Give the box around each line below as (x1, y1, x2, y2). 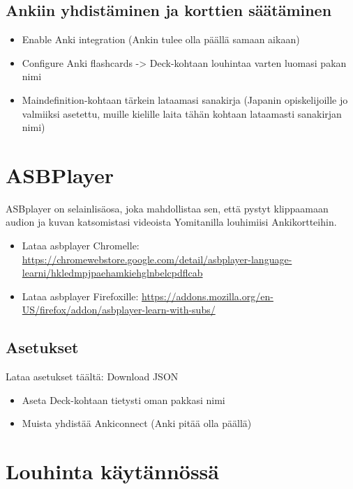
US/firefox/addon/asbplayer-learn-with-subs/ (22, 302, 216, 317)
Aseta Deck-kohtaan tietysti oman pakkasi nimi (22, 392, 225, 407)
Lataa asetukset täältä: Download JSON (6, 369, 179, 384)
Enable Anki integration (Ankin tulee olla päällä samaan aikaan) (22, 32, 300, 47)
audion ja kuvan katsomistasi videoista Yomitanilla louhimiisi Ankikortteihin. (6, 215, 337, 229)
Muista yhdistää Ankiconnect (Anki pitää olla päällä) (22, 416, 252, 430)
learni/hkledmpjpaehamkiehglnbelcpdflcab (22, 265, 203, 280)
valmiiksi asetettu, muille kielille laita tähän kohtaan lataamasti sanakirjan (22, 106, 342, 121)
